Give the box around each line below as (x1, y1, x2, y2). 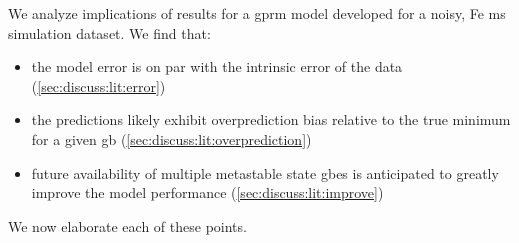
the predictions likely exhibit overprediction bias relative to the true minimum (31, 109, 511, 130)
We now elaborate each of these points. (8, 215, 247, 236)
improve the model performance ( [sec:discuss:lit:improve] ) (31, 182, 384, 203)
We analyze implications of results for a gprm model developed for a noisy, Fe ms (8, 3, 506, 23)
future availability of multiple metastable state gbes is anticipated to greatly (31, 162, 499, 183)
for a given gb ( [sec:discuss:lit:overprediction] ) (31, 128, 312, 149)
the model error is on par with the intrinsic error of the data (31, 56, 403, 77)
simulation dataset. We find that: (8, 22, 211, 43)
